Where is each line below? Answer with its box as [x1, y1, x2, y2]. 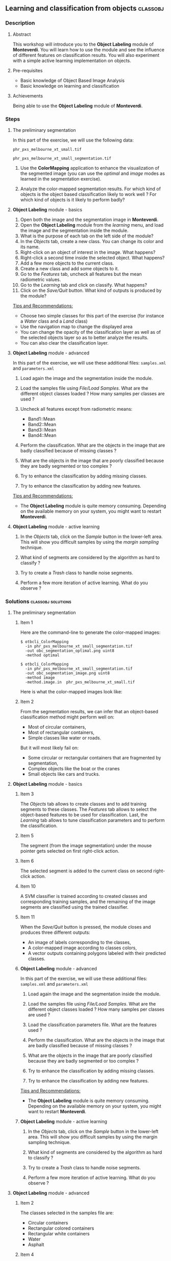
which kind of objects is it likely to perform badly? [20, 196, 125, 203]
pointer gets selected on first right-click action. [20, 848, 119, 854]
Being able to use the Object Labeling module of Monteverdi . [12, 103, 143, 109]
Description [5, 19, 35, 27]
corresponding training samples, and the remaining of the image [20, 898, 156, 905]
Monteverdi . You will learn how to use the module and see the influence [12, 46, 165, 53]
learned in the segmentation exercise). [20, 175, 102, 182]
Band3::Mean [28, 427, 57, 433]
